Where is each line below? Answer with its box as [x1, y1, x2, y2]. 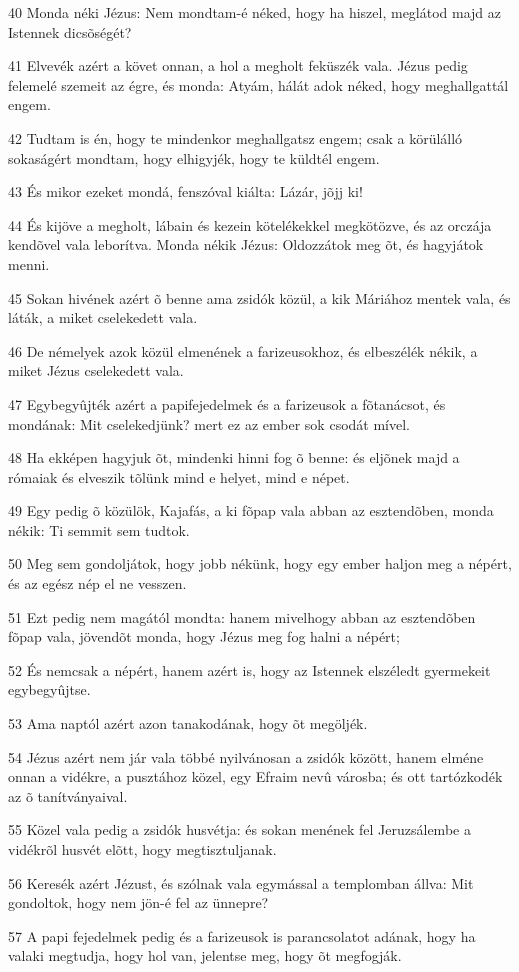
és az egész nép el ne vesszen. [8, 573, 187, 594]
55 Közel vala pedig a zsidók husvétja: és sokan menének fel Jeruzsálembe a [8, 819, 471, 840]
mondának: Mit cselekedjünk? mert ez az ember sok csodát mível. [8, 413, 410, 434]
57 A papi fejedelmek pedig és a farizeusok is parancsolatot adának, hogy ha [8, 925, 476, 946]
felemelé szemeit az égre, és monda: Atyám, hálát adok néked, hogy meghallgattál [8, 74, 509, 95]
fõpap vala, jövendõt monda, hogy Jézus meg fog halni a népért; [8, 626, 400, 647]
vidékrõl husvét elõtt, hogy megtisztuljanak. [8, 839, 277, 859]
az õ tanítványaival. [8, 785, 128, 806]
